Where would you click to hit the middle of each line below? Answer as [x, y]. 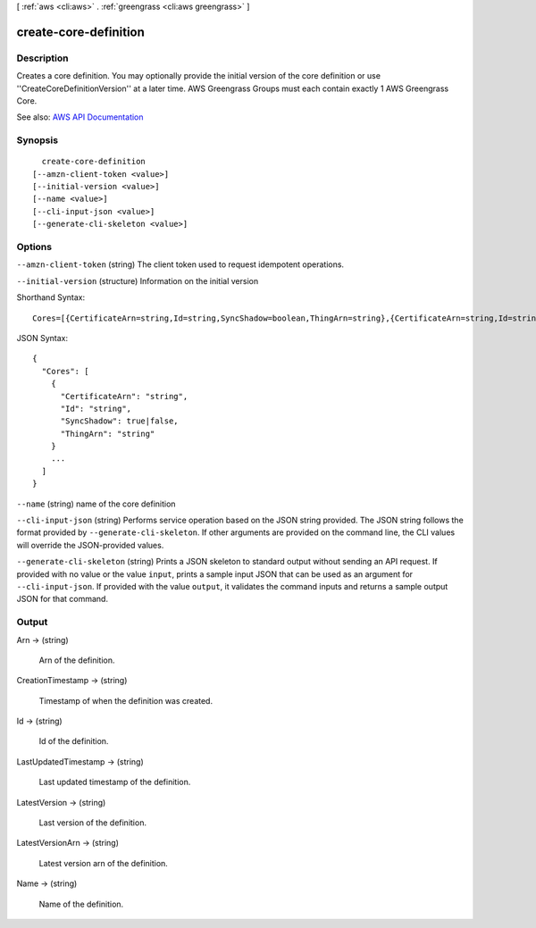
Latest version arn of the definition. [104, 863]
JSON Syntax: [42, 338]
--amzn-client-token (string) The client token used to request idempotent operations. [180, 264]
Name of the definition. [81, 904]
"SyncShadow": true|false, [119, 421]
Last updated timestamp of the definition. [115, 782]
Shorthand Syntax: [50, 297]
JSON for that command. [63, 599]
